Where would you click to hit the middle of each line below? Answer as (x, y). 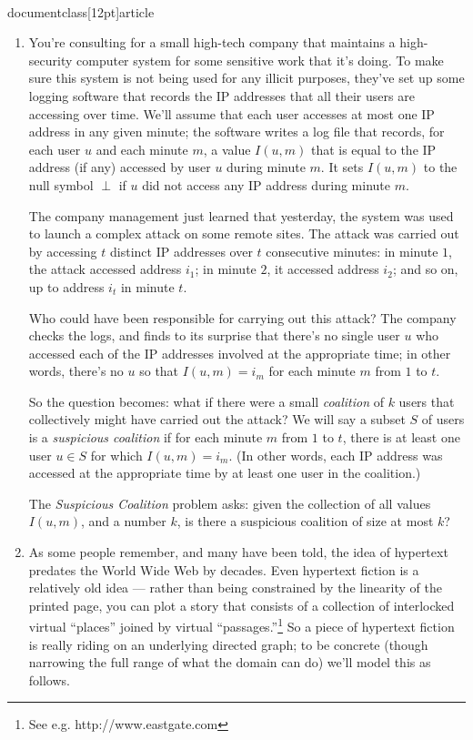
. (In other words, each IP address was (336, 455)
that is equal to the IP (373, 149)
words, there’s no (76, 371)
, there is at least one (401, 437)
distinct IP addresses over (181, 251)
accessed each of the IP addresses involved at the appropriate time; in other (240, 353)
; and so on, (425, 269)
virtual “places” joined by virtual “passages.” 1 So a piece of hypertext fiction (242, 625)
